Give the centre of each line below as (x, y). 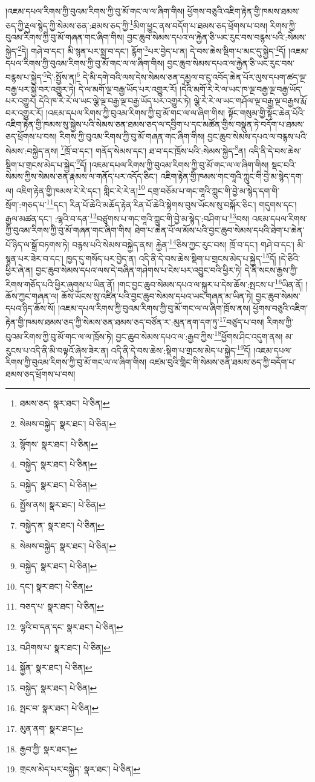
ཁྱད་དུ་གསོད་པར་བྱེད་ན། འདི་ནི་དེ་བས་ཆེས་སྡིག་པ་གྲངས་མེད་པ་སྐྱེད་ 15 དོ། (171, 257)
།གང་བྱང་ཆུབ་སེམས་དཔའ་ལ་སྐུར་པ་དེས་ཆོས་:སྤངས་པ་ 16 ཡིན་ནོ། (210, 283)
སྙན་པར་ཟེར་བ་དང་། (34, 258)
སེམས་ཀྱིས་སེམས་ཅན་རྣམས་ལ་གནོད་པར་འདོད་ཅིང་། (82, 176)
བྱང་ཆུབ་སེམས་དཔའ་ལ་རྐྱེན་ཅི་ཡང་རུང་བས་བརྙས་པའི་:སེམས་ (217, 37)
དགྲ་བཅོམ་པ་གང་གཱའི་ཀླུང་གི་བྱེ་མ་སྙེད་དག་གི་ (214, 190)
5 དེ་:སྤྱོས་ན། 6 (62, 76)
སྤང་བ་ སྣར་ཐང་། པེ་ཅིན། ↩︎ (59, 708)
